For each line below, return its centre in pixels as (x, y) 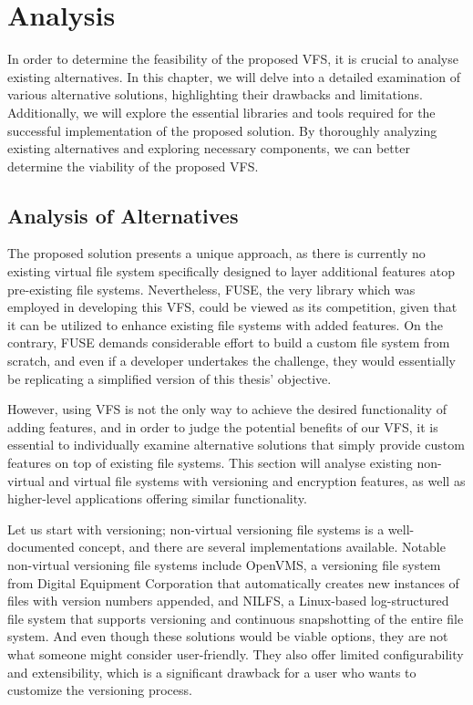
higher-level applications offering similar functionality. (157, 498)
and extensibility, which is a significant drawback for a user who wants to (212, 672)
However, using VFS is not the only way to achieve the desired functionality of (227, 409)
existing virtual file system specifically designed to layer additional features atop (231, 271)
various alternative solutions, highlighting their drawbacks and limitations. (215, 94)
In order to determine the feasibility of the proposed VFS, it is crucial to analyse (233, 59)
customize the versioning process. (100, 690)
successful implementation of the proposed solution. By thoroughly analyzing (222, 130)
